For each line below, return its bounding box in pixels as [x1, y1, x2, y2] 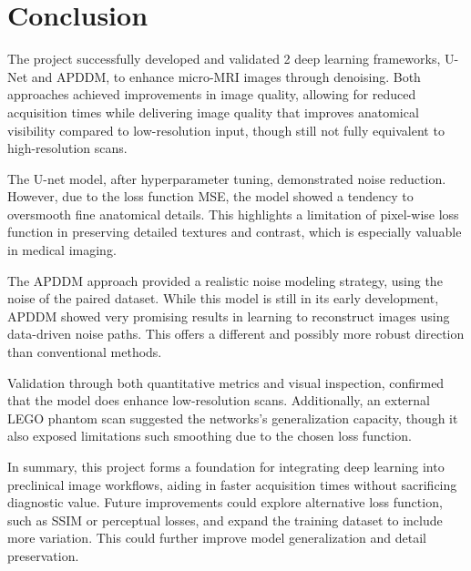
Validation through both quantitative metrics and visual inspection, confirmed [7, 372, 445, 392]
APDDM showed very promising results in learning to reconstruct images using [7, 306, 450, 325]
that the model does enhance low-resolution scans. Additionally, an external [7, 391, 430, 410]
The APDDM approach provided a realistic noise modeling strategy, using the [7, 270, 443, 290]
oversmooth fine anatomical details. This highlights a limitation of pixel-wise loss [7, 204, 459, 223]
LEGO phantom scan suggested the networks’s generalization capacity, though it [7, 408, 458, 427]
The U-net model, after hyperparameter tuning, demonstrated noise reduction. [7, 168, 446, 188]
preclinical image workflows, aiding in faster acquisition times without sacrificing [7, 474, 457, 494]
